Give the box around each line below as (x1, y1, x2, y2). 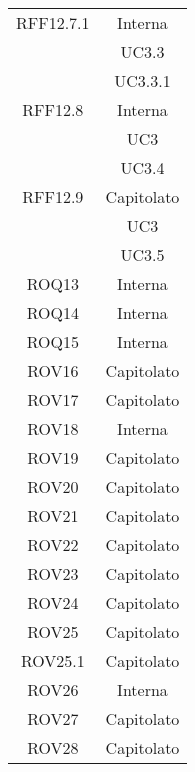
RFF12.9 (22, 185, 84, 208)
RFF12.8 (22, 98, 84, 121)
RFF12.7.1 (16, 11, 90, 34)
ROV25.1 (20, 649, 85, 672)
